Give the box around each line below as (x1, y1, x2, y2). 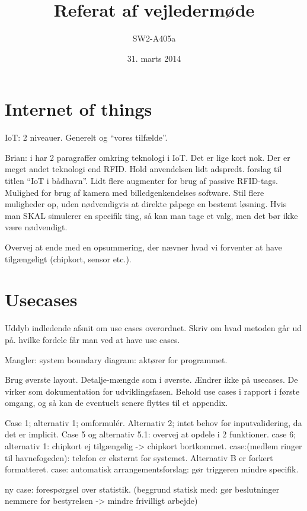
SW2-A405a (132, 32, 176, 45)
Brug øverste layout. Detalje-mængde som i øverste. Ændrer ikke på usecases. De (5, 373, 298, 386)
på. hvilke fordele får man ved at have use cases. (5, 333, 180, 345)
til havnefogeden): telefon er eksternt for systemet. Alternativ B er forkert (5, 451, 273, 464)
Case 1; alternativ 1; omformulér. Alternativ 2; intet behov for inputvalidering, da (5, 416, 302, 429)
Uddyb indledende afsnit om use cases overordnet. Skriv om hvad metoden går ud (5, 322, 302, 334)
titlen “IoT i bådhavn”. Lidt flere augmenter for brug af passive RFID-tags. (5, 174, 278, 187)
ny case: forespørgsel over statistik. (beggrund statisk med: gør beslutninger (5, 483, 280, 495)
